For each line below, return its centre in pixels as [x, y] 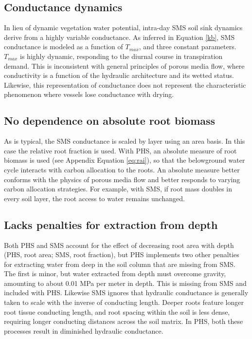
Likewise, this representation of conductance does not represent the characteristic [125, 85]
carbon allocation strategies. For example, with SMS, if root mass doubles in [118, 189]
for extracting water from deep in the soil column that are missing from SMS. [120, 264]
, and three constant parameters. [188, 47]
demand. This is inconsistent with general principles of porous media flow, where [124, 66]
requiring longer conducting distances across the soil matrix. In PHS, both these [124, 321]
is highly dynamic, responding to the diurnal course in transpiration [121, 56]
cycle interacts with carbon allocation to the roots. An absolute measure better [122, 169]
